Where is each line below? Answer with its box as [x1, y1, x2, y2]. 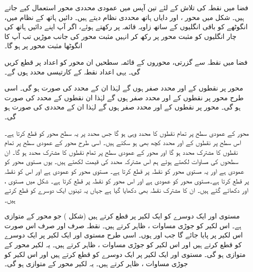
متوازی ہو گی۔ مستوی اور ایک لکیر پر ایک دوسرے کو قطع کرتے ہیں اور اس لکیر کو [4, 249, 246, 259]
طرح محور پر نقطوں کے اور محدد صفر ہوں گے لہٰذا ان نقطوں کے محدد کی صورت [4, 92, 244, 102]
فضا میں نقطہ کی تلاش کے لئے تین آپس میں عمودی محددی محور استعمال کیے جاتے [4, 2, 249, 12]
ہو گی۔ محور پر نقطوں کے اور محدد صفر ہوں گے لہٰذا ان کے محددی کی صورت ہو [4, 102, 241, 112]
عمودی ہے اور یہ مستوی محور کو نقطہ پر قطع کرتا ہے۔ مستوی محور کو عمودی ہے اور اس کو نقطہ [4, 165, 244, 176]
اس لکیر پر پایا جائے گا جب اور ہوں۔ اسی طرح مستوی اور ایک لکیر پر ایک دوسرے [4, 230, 243, 240]
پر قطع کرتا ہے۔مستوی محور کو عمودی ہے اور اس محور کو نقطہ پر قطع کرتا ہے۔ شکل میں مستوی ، [4, 175, 249, 185]
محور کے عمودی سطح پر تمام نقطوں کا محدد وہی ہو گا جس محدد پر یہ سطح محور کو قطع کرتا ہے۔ [4, 127, 249, 138]
